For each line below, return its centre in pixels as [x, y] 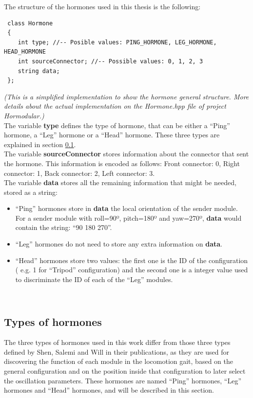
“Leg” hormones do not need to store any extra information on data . [119, 244]
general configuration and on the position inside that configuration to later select [125, 371]
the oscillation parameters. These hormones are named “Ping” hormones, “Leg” [123, 380]
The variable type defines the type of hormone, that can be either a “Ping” [117, 125]
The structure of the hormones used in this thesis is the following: [102, 6]
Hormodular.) [24, 115]
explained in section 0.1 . [40, 144]
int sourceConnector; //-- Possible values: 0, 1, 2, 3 [110, 61]
